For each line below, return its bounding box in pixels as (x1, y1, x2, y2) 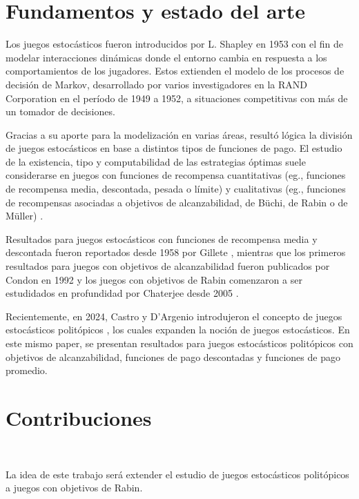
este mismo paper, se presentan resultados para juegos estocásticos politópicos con (6, 336, 353, 350)
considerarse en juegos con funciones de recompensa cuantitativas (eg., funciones (6, 168, 346, 182)
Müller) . (6, 208, 43, 223)
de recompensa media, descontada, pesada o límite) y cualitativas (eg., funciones (6, 182, 346, 196)
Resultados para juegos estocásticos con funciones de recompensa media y (6, 231, 318, 246)
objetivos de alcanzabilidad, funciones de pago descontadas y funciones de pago (6, 349, 340, 364)
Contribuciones (6, 403, 152, 431)
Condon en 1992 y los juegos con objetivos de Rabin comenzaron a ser (6, 272, 302, 286)
